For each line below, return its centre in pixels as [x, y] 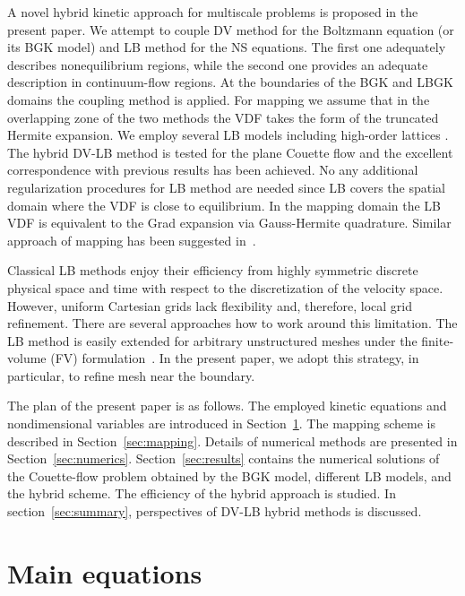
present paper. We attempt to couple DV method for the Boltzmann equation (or [231, 29]
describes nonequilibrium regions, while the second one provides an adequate [218, 64]
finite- [438, 340]
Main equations [105, 572]
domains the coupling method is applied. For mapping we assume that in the [219, 99]
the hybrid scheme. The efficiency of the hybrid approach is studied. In [202, 493]
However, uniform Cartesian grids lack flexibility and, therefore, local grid [210, 305]
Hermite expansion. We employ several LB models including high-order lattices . [228, 135]
